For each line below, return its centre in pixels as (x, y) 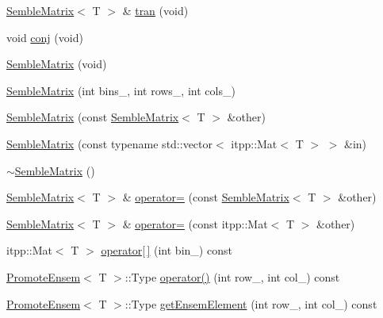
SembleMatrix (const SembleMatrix (93, 117)
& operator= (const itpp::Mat (195, 223)
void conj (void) (45, 37)
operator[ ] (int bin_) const (167, 250)
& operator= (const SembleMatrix (206, 197)
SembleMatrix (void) (57, 64)
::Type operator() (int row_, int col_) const (232, 276)
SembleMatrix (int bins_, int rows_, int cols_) (121, 90)
